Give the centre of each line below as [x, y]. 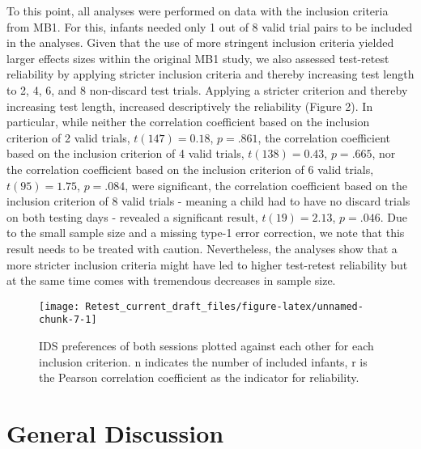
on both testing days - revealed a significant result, [132, 216]
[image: [60, 306]
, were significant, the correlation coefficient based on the [266, 185]
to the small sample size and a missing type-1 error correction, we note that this [206, 233]
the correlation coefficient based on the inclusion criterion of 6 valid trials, [190, 169]
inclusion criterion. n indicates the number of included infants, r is [203, 361]
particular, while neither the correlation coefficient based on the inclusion [188, 122]
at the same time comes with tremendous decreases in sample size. [171, 280]
